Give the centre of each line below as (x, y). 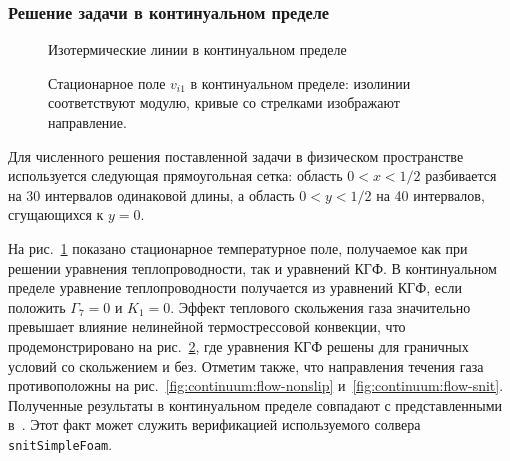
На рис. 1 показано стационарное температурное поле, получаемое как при (238, 247)
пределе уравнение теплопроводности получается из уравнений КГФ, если (235, 287)
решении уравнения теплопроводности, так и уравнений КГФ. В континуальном (252, 267)
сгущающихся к (56, 214)
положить (37, 306)
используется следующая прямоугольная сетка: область (175, 175)
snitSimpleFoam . (60, 443)
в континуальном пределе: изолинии (300, 82)
